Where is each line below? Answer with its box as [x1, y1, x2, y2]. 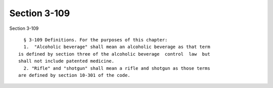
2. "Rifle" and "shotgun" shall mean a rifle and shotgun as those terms [23, 65, 210, 71]
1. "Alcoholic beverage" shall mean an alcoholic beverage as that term [23, 44, 210, 50]
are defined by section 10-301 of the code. [18, 72, 131, 78]
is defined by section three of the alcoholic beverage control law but [18, 51, 210, 57]
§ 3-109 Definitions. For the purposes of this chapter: [23, 37, 168, 42]
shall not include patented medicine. [18, 58, 115, 64]
